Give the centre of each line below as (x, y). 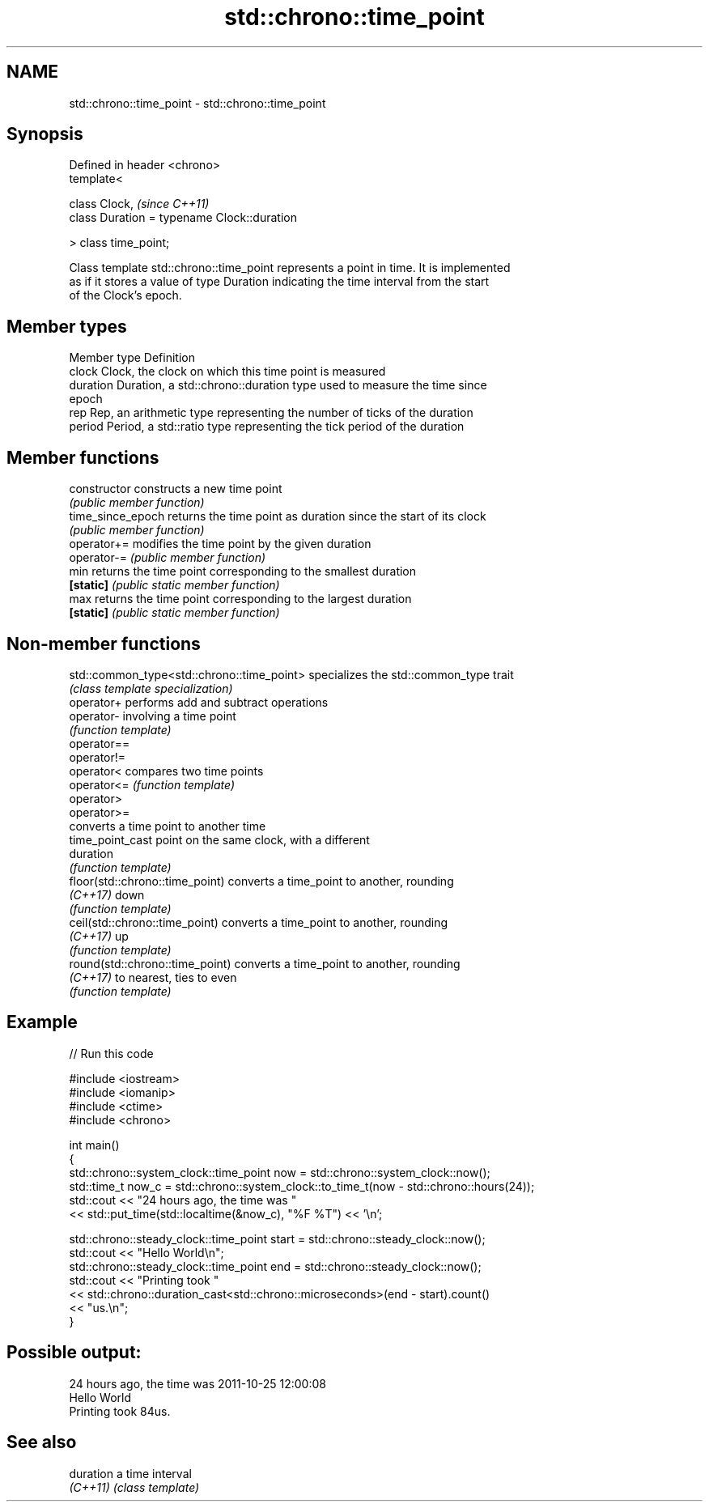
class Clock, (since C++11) (139, 204)
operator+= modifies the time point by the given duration (220, 544)
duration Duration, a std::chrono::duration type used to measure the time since (278, 385)
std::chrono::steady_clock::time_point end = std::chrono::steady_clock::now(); (275, 1266)
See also (42, 1442)
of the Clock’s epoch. (125, 295)
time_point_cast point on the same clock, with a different (219, 839)
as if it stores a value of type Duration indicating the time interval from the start (279, 282)
